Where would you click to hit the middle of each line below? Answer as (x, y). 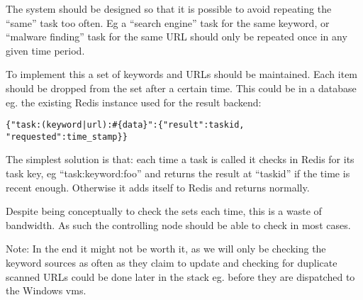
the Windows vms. (46, 290)
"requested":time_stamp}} (67, 137)
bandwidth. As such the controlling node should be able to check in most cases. (178, 224)
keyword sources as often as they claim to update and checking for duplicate (172, 263)
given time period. (45, 50)
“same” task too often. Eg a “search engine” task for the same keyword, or (168, 22)
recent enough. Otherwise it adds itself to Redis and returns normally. (158, 187)
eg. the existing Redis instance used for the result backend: (134, 102)
